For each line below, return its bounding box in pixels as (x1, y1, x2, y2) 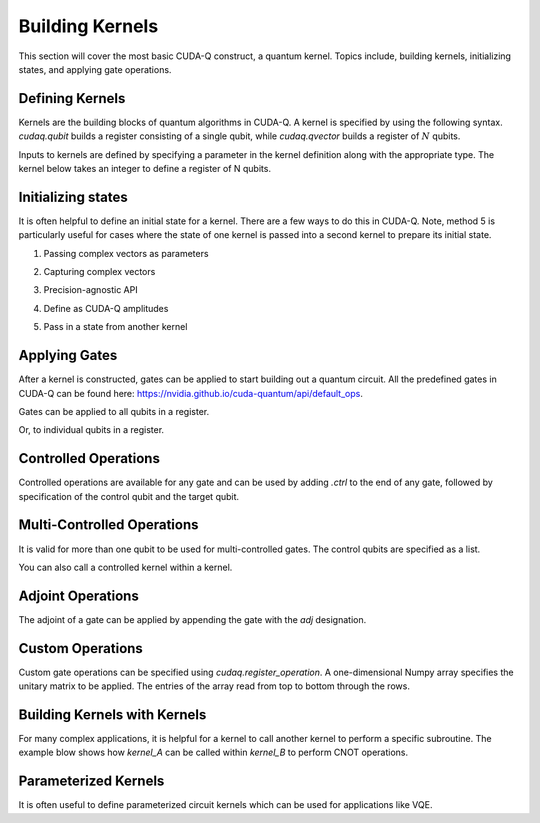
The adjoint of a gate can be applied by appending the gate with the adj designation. (18, 613, 367, 625)
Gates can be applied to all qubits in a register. (18, 405, 210, 417)
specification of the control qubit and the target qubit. (18, 490, 240, 502)
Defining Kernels (18, 90, 126, 107)
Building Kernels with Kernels (18, 706, 207, 723)
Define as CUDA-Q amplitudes (43, 302, 169, 314)
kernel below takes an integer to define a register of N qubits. (18, 163, 272, 175)
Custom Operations (18, 640, 144, 657)
